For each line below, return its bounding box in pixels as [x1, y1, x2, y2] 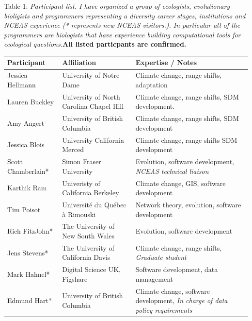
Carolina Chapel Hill [62, 101, 124, 111]
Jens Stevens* [7, 247, 48, 257]
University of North [62, 91, 120, 101]
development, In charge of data [135, 295, 228, 305]
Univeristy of [62, 178, 100, 188]
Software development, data [135, 264, 218, 274]
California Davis [62, 252, 110, 262]
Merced [62, 144, 84, 154]
